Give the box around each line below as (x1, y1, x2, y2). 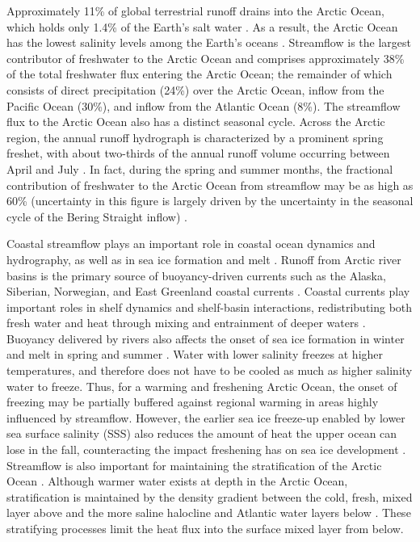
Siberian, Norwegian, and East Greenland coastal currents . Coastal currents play (6, 283, 410, 300)
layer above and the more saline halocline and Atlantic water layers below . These (6, 504, 411, 521)
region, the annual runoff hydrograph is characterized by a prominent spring (6, 128, 384, 145)
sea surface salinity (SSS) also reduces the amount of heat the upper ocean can (6, 425, 397, 442)
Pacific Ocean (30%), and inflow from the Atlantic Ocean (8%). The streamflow (6, 97, 401, 114)
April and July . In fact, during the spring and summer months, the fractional (6, 160, 393, 177)
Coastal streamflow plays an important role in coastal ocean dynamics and (6, 235, 376, 252)
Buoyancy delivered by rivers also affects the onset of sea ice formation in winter (6, 330, 405, 347)
